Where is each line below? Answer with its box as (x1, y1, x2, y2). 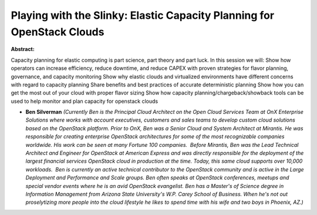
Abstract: (11, 46, 35, 53)
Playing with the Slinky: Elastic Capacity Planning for (11, 9, 275, 22)
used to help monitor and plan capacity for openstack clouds (11, 98, 158, 105)
